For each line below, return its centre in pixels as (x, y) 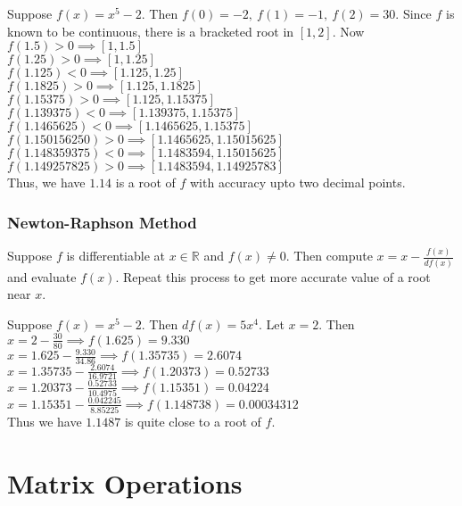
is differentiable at (116, 256)
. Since (413, 13)
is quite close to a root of (193, 422)
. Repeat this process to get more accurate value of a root (273, 276)
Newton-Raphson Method (102, 222)
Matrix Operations (125, 482)
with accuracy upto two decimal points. (297, 182)
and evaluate (42, 276)
